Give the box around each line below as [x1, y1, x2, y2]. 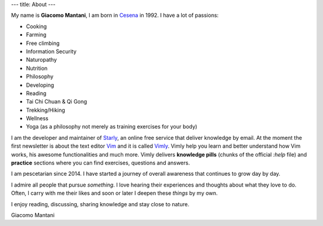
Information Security [26, 48, 77, 55]
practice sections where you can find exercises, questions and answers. [11, 159, 190, 167]
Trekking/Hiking [26, 106, 65, 114]
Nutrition [26, 65, 48, 72]
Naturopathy [26, 56, 57, 63]
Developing [26, 81, 54, 88]
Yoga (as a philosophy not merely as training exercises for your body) [26, 123, 197, 130]
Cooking [26, 23, 47, 30]
